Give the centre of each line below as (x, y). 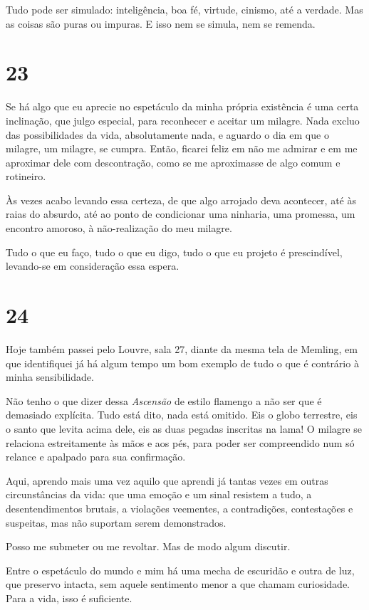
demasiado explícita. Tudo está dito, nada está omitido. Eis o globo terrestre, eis (182, 415)
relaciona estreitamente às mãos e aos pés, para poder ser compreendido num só (180, 442)
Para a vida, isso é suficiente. (69, 598)
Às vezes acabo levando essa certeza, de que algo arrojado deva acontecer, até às (181, 200)
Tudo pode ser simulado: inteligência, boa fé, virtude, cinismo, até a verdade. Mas (184, 9)
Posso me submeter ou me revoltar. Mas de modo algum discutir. (148, 546)
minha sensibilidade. (50, 377)
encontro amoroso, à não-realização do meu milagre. (119, 228)
